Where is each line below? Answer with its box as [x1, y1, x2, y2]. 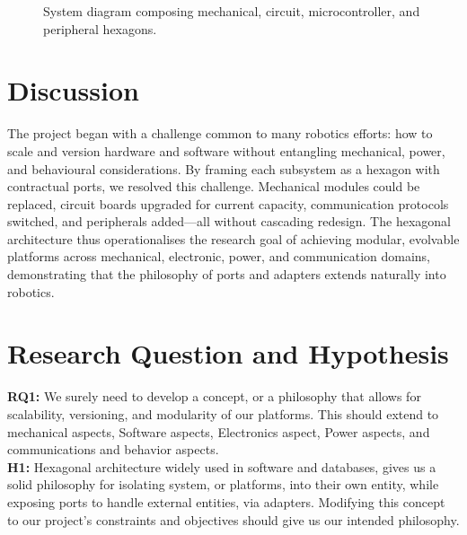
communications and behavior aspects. [7, 440, 219, 459]
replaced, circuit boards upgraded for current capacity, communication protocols [7, 194, 449, 213]
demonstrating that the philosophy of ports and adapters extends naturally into [7, 265, 446, 284]
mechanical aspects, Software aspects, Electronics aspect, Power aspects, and [7, 422, 430, 441]
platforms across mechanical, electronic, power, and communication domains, [7, 247, 431, 266]
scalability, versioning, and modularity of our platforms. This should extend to [7, 404, 439, 423]
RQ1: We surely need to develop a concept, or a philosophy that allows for [7, 387, 421, 406]
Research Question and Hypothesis [7, 335, 449, 372]
